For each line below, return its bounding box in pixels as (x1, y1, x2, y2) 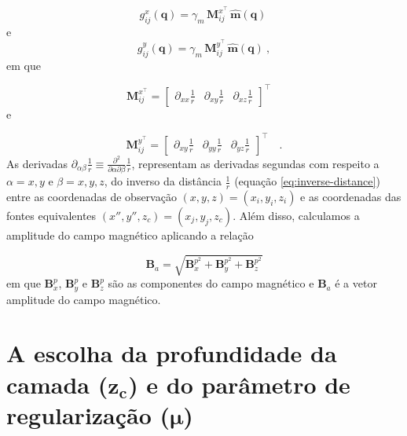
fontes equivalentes (6, 207, 97, 223)
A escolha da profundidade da (6, 337, 337, 369)
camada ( (6, 368, 108, 400)
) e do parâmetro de (128, 368, 350, 400)
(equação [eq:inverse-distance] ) (234, 173, 380, 189)
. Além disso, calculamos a (233, 207, 360, 223)
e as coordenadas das (300, 189, 401, 204)
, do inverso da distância (104, 173, 222, 189)
